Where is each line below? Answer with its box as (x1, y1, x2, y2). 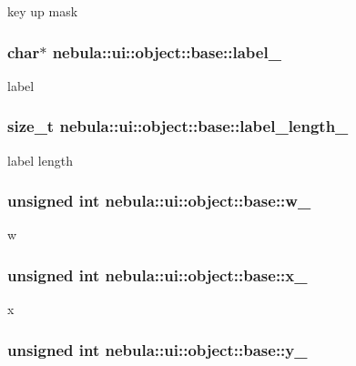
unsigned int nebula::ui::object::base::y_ (7, 338, 308, 361)
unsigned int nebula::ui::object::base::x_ (7, 263, 308, 286)
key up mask (7, 2, 78, 20)
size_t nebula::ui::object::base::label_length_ (7, 115, 349, 137)
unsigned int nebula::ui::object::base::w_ (7, 189, 311, 212)
